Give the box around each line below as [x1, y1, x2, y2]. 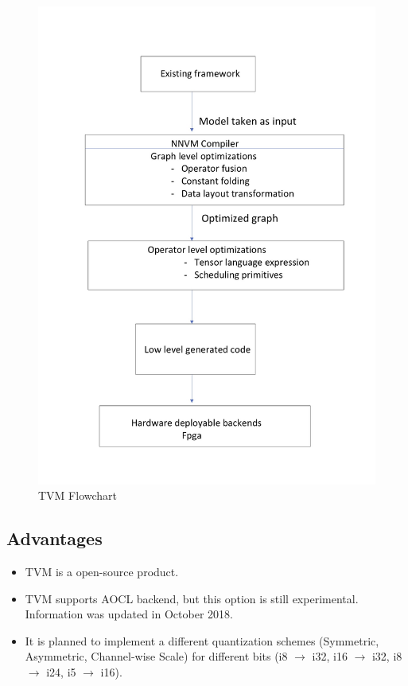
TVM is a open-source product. [25, 563, 179, 579]
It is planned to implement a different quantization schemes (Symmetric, [25, 632, 379, 649]
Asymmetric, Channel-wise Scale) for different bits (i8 [25, 648, 288, 665]
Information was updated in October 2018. [25, 606, 233, 622]
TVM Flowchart [38, 487, 118, 504]
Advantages [6, 526, 103, 551]
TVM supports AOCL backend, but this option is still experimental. [25, 590, 359, 606]
